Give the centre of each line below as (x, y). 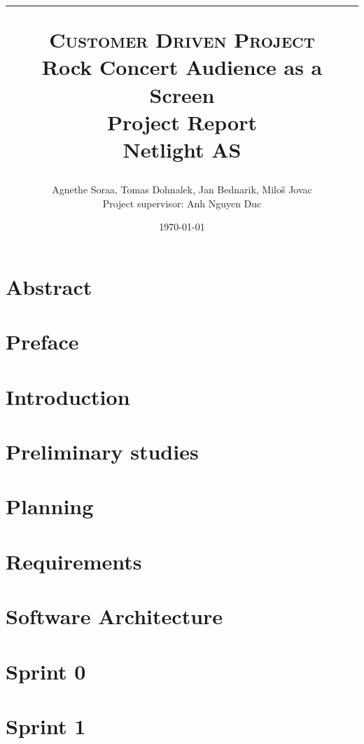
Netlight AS (182, 149)
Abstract (49, 286)
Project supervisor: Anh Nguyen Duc (182, 203)
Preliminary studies (102, 452)
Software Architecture (114, 616)
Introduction (68, 396)
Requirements (74, 561)
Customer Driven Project (182, 40)
